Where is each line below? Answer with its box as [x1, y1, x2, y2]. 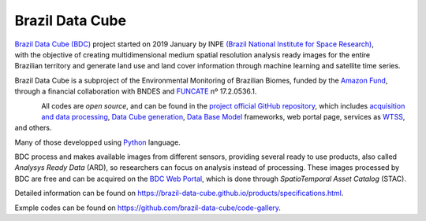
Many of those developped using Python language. [14, 138, 181, 147]
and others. [14, 123, 52, 133]
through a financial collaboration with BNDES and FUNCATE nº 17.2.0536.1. [14, 87, 257, 96]
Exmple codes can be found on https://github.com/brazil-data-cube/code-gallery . [14, 203, 282, 212]
